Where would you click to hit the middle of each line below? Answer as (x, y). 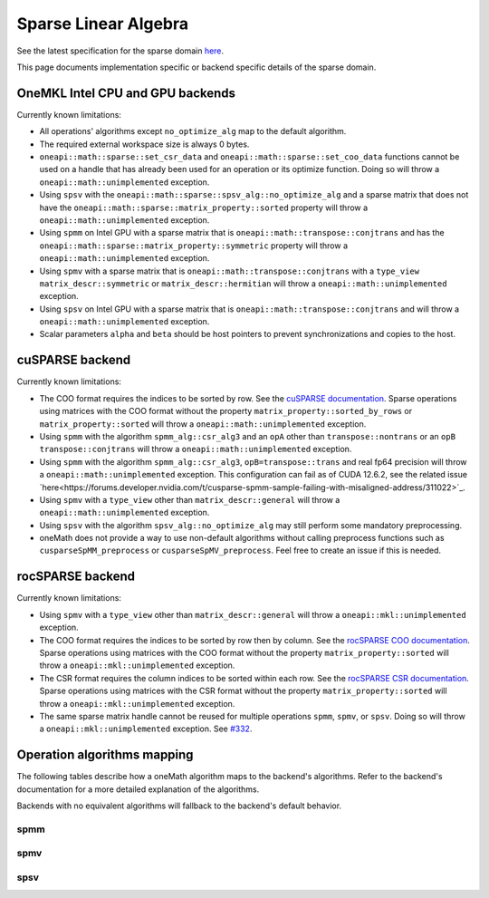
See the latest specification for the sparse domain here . (120, 51)
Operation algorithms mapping (105, 755)
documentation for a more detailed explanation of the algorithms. (138, 789)
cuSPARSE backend (74, 360)
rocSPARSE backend (76, 577)
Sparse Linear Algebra (103, 24)
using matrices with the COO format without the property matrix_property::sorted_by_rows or (225, 411)
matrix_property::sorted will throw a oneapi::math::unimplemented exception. (203, 424)
